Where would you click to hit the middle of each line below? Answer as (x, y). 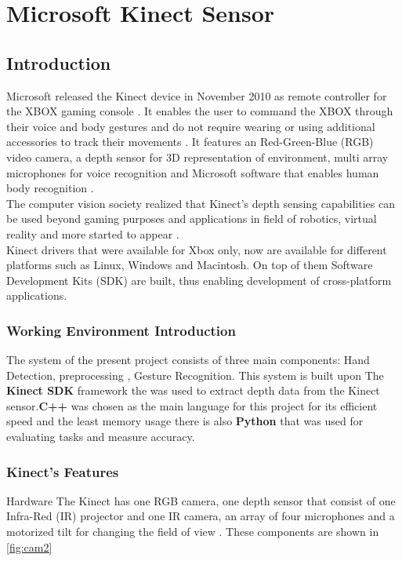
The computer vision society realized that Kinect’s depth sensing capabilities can (201, 203)
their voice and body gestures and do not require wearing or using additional (191, 126)
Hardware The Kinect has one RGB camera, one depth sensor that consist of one (201, 500)
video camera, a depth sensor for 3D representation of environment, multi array (197, 157)
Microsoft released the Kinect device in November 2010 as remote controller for (197, 95)
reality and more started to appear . (93, 233)
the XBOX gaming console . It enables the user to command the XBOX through (200, 111)
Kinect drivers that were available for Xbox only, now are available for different (197, 249)
